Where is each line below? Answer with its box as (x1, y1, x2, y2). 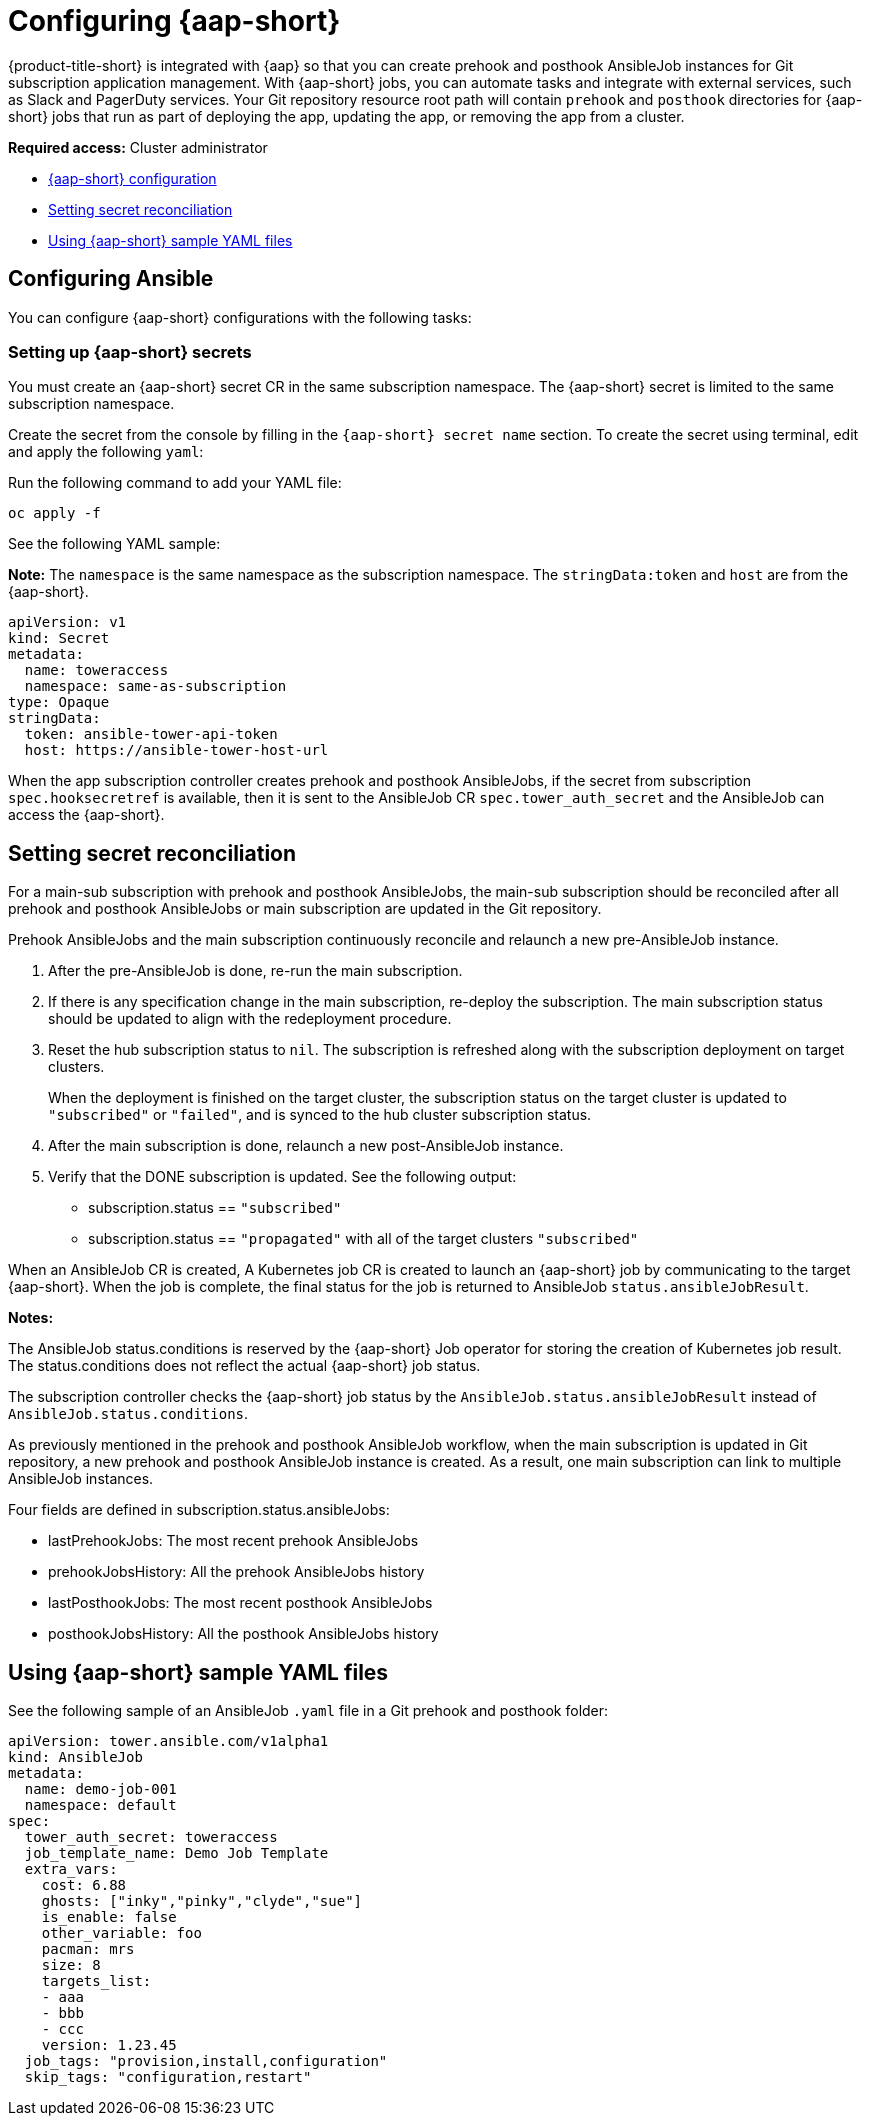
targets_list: (41, 1973, 152, 1990)
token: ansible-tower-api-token (24, 726, 278, 743)
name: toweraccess (24, 662, 169, 679)
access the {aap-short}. (8, 806, 165, 824)
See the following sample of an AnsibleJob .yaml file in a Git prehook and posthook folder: (8, 1702, 609, 1720)
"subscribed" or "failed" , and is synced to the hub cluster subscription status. (48, 1106, 592, 1124)
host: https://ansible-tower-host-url (24, 742, 329, 759)
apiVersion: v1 (8, 614, 127, 631)
